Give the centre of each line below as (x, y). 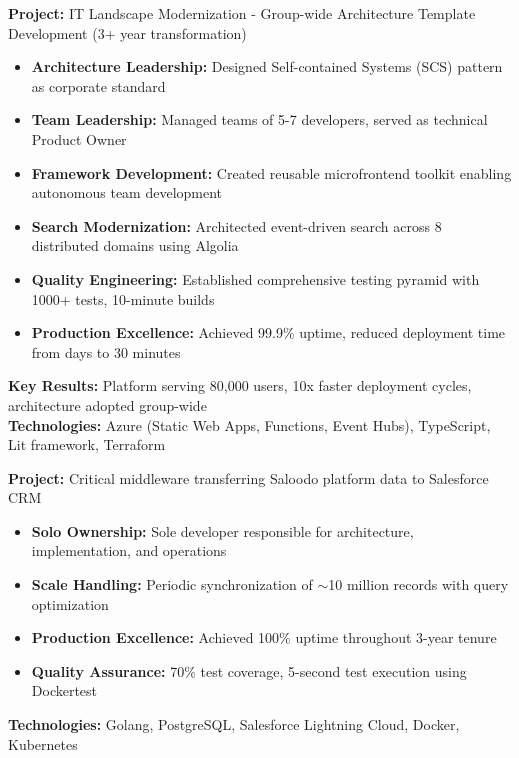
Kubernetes (43, 743)
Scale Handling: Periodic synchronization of (172, 584)
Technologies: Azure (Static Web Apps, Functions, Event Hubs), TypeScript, (249, 424)
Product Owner (79, 138)
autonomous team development (127, 192)
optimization (70, 603)
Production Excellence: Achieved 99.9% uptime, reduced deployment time (268, 332)
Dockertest (64, 690)
